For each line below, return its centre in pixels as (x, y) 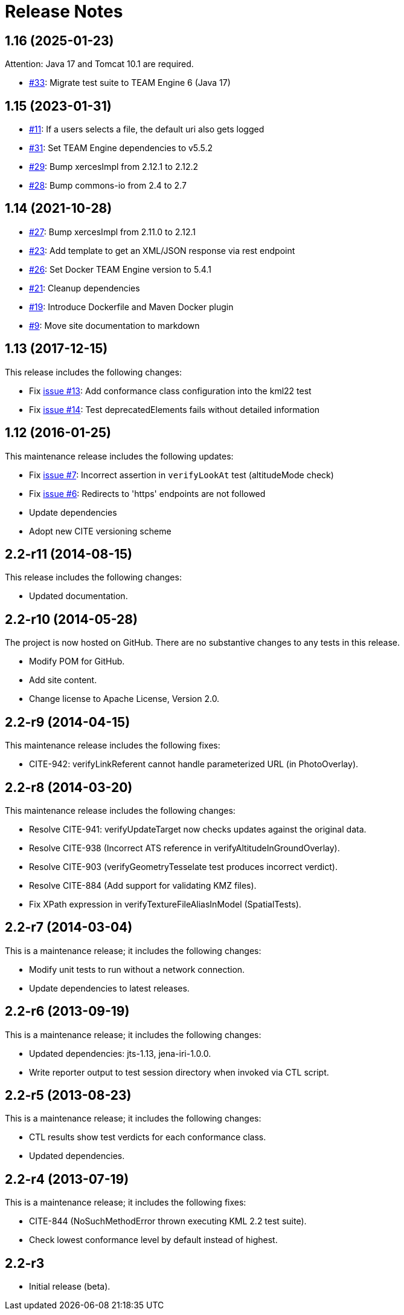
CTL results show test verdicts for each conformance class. (148, 1137)
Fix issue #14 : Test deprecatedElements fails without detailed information (175, 409)
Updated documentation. (79, 596)
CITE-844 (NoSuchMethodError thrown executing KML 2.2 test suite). (168, 1221)
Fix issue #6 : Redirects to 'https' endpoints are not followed (147, 493)
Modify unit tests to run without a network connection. (137, 969)
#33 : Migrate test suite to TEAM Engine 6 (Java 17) (130, 83)
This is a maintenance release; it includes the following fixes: (126, 1203)
